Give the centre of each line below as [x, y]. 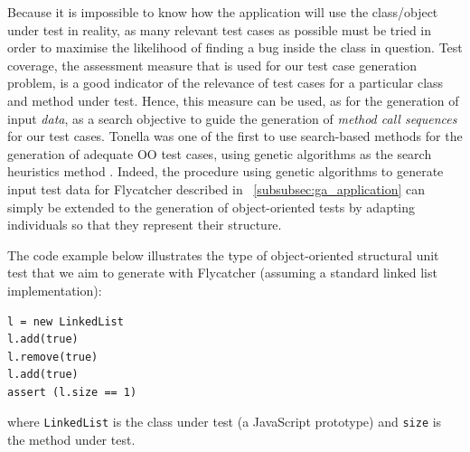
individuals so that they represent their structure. [145, 225]
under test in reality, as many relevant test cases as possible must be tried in [220, 29]
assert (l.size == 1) [72, 392]
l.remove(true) [53, 357]
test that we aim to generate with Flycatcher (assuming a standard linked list [222, 273]
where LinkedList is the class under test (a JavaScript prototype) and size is [225, 422]
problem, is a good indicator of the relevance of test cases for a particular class [226, 83]
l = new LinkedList [66, 321]
